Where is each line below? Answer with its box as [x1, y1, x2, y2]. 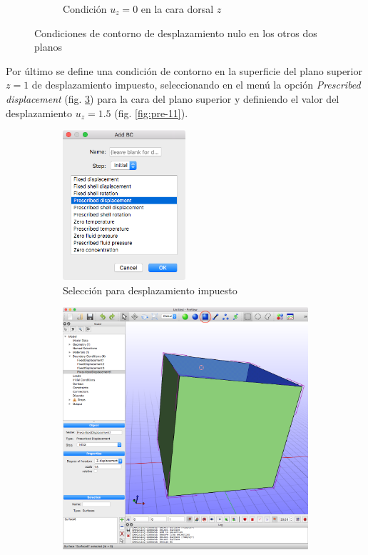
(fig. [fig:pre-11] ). [114, 105, 188, 120]
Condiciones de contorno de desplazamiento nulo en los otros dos [34, 25, 317, 40]
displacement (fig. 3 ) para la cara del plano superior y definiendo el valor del [6, 91, 339, 106]
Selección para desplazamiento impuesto [63, 282, 237, 297]
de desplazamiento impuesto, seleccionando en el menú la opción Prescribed [31, 77, 361, 92]
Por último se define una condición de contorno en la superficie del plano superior [6, 63, 362, 78]
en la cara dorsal [140, 1, 214, 16]
